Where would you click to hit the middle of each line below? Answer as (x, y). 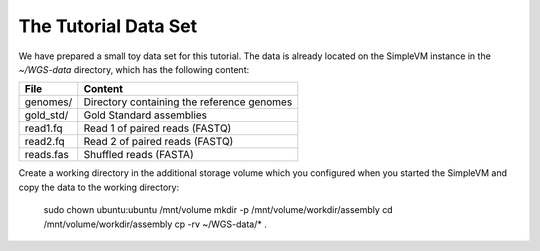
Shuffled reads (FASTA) (138, 155)
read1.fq (44, 128)
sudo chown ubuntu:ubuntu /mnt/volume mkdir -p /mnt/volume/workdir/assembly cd (218, 210)
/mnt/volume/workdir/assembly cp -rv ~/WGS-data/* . (155, 224)
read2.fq (44, 142)
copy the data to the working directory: (99, 187)
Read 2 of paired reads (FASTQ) (158, 142)
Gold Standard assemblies (145, 115)
